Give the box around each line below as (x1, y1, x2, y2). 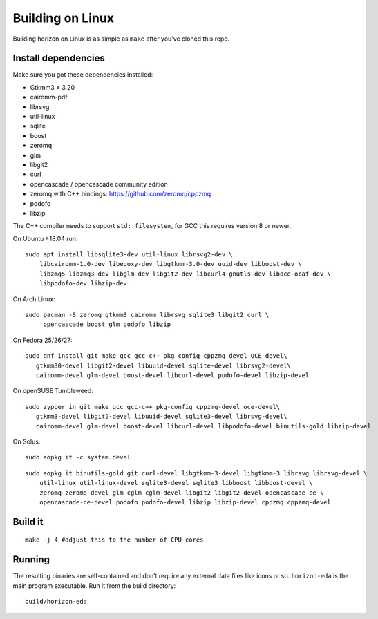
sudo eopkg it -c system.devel (25, 453, 131, 461)
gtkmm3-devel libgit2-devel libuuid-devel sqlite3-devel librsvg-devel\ (35, 412, 287, 421)
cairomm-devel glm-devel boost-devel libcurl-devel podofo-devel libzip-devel (35, 372, 310, 379)
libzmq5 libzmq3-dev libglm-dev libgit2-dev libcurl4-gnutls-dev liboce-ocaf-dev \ (39, 269, 332, 278)
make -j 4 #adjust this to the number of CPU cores (25, 536, 204, 544)
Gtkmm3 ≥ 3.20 (30, 83, 75, 91)
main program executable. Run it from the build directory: (12, 581, 176, 590)
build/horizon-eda (25, 598, 88, 605)
